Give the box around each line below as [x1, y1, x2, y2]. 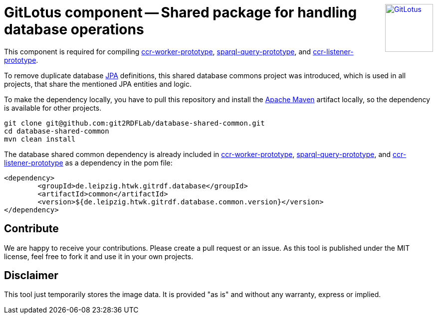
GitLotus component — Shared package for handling [4, 4, 357, 21]
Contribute [4, 222, 59, 235]
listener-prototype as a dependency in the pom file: [4, 158, 173, 167]
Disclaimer [4, 269, 58, 282]
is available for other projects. [4, 103, 102, 112]
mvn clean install [4, 135, 76, 143]
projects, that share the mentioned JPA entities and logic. [4, 79, 192, 88]
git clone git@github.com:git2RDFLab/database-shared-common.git [4, 119, 265, 127]
